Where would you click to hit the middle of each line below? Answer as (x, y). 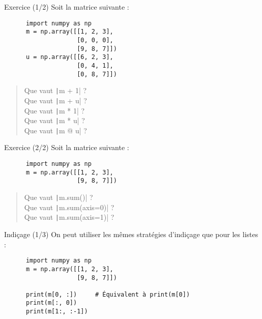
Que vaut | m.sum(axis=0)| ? (69, 207)
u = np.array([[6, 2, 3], (69, 57)
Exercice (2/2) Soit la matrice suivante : (67, 147)
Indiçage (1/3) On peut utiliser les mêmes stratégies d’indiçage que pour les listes (131, 234)
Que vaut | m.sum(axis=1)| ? (69, 217)
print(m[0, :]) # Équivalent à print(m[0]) (108, 294)
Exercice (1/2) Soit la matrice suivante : (67, 7)
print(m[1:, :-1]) (57, 312)
